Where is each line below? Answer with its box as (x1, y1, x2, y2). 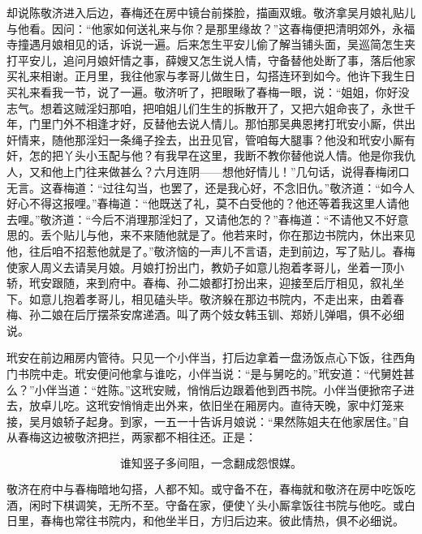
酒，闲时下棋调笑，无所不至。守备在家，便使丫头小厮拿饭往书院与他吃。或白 (6, 496, 416, 513)
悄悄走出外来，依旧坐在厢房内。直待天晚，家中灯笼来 (119, 397, 404, 414)
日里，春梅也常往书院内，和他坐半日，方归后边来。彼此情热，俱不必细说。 (6, 512, 404, 529)
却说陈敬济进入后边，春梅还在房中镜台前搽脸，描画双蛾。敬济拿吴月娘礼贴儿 (6, 4, 416, 20)
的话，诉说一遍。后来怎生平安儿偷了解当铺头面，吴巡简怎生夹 (85, 36, 416, 53)
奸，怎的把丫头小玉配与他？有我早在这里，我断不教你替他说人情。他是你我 (6, 147, 404, 164)
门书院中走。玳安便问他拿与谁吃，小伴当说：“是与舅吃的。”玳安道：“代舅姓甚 (6, 365, 415, 382)
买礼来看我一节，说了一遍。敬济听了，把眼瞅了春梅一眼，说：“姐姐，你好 (6, 83, 398, 100)
